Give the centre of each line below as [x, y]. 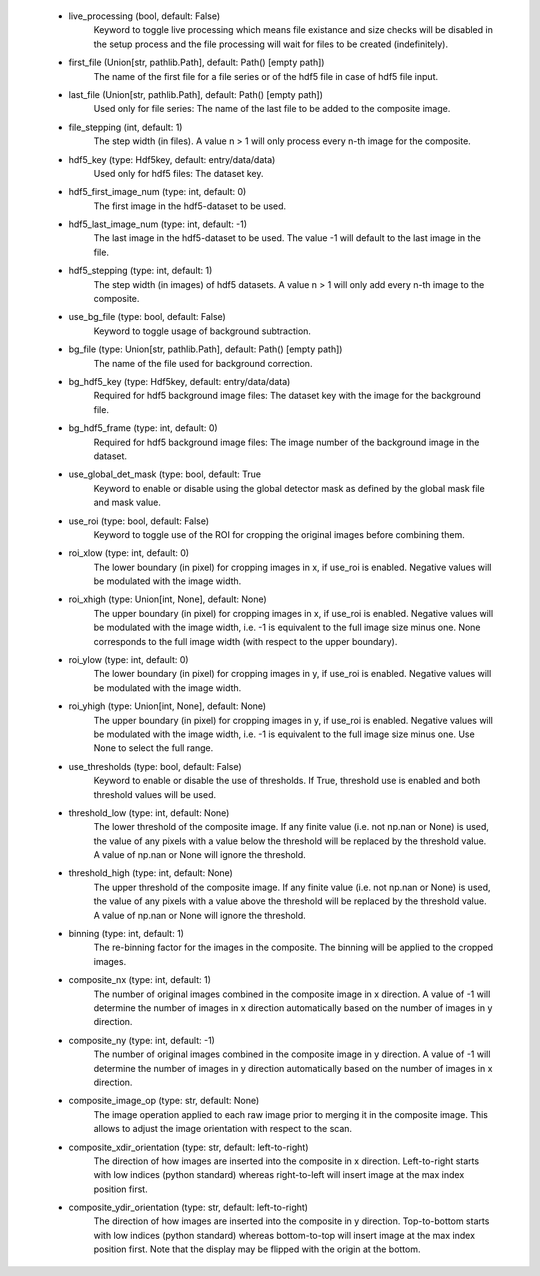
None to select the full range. [153, 748]
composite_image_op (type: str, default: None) [164, 1101]
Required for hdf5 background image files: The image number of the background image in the [286, 442]
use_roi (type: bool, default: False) [139, 521]
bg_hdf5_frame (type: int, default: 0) [143, 428]
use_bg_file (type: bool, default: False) [147, 317]
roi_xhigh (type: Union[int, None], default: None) [167, 599]
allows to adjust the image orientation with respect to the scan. [223, 1129]
